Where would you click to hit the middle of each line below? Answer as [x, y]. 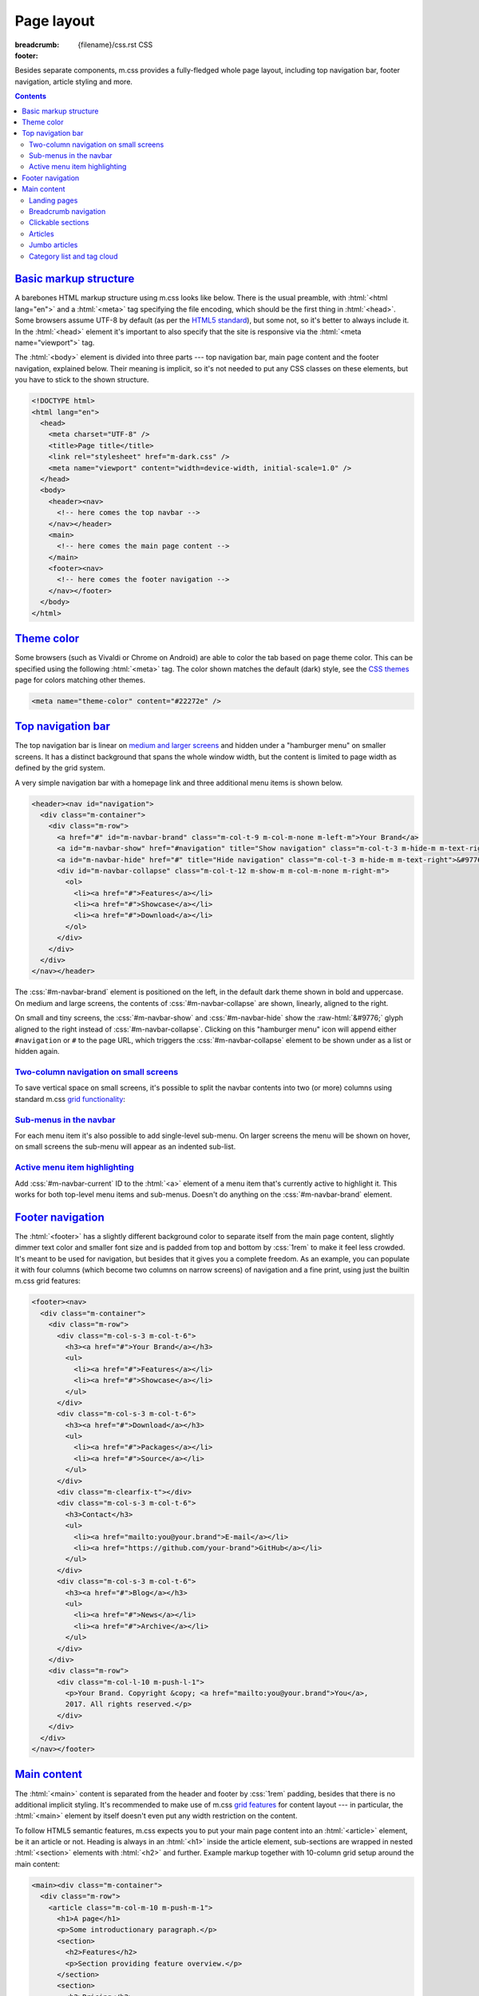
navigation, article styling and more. [74, 81]
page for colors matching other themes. [80, 679]
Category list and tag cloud [73, 256]
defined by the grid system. [60, 768]
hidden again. [37, 1051]
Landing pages [53, 200]
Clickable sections [59, 223]
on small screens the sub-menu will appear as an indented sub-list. [125, 1147]
